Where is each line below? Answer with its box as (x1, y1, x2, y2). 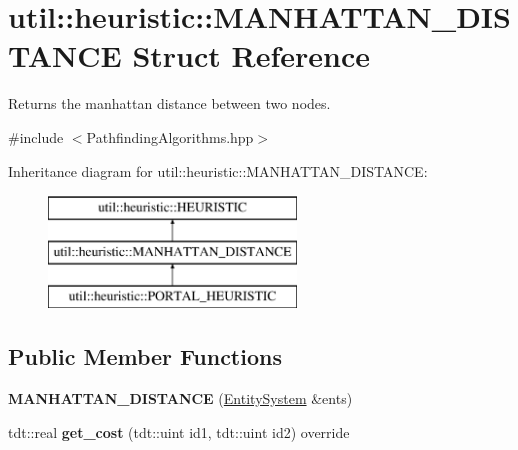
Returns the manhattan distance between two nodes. (8, 93, 331, 114)
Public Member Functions (8, 341, 282, 372)
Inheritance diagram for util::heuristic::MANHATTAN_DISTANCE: (8, 160, 428, 181)
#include (8, 126, 64, 147)
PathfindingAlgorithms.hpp (86, 126, 254, 147)
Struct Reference (132, 35, 371, 76)
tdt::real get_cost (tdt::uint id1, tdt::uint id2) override (8, 421, 350, 442)
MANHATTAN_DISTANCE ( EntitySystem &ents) (8, 388, 353, 409)
